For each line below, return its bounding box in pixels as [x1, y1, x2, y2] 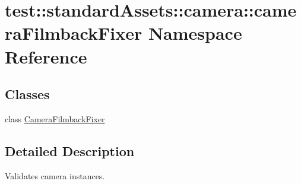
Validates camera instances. [5, 169, 105, 182]
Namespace [148, 21, 242, 45]
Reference [5, 44, 87, 68]
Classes [5, 85, 50, 103]
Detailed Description [5, 141, 135, 160]
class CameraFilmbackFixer [5, 112, 105, 125]
